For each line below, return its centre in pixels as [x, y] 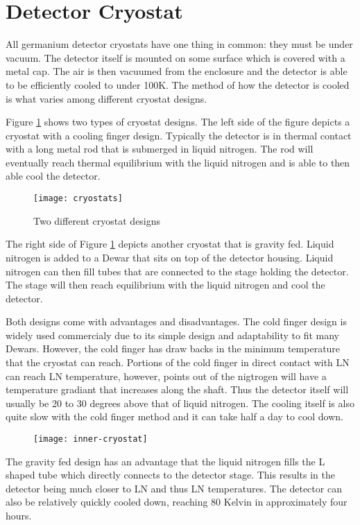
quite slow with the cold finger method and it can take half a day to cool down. [175, 416]
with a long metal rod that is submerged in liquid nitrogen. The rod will [160, 149]
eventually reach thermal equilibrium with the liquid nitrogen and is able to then [178, 162]
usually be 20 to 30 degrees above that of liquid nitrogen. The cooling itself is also [180, 403]
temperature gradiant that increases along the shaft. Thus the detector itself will [177, 389]
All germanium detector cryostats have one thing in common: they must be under [179, 44]
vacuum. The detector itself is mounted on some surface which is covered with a [175, 57]
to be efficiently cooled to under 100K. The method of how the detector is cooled [178, 84]
